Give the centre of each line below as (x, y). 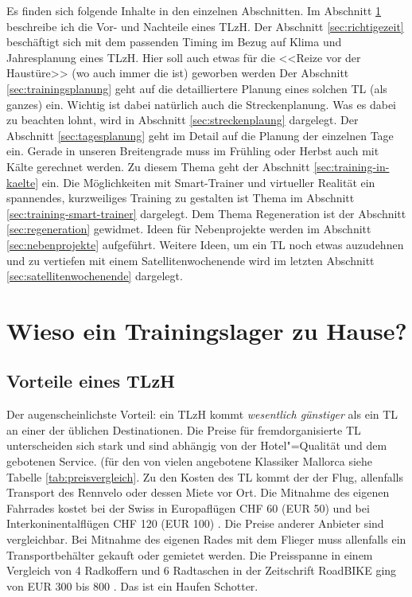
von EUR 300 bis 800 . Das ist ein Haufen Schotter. (132, 585)
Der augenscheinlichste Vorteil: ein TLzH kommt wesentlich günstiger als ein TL (202, 414)
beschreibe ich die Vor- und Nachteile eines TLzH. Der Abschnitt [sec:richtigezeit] (205, 26)
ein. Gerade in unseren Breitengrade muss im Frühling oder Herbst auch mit (193, 151)
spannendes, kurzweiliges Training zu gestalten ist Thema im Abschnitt (181, 198)
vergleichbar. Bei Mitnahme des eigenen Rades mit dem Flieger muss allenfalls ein (206, 539)
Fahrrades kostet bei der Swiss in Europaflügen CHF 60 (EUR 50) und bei (188, 507)
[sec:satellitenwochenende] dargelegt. (95, 276)
